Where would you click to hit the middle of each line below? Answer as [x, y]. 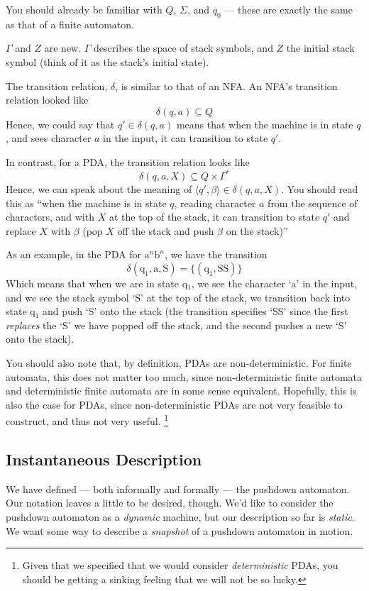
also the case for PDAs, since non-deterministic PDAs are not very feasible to [174, 404]
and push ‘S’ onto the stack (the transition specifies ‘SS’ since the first [195, 311]
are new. [63, 48]
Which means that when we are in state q [97, 283]
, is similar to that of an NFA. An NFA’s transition [226, 85]
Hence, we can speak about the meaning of [99, 189]
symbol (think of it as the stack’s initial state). [108, 61]
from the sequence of [313, 203]
